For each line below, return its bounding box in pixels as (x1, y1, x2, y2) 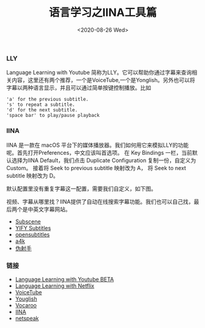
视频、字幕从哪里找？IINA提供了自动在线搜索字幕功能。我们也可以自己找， (6, 198, 194, 205)
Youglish (15, 295, 37, 302)
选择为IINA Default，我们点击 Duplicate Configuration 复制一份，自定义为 (11, 157, 196, 164)
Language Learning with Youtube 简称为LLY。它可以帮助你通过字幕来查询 (6, 69, 192, 76)
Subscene (15, 218, 41, 225)
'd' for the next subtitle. (6, 107, 78, 113)
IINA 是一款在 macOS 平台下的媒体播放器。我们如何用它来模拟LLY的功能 (6, 141, 189, 149)
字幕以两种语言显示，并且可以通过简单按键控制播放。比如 (6, 84, 151, 92)
